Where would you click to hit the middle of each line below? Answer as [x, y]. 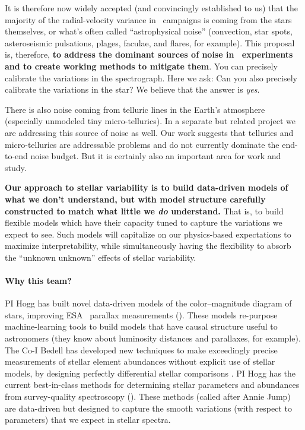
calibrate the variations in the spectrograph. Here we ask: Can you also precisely [151, 78]
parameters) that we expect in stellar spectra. [88, 420]
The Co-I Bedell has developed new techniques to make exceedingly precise [141, 350]
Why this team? [38, 281]
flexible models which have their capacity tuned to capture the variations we [144, 222]
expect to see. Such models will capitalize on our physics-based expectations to [148, 234]
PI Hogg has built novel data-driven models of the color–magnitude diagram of [148, 303]
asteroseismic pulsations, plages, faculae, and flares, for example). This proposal [150, 42]
